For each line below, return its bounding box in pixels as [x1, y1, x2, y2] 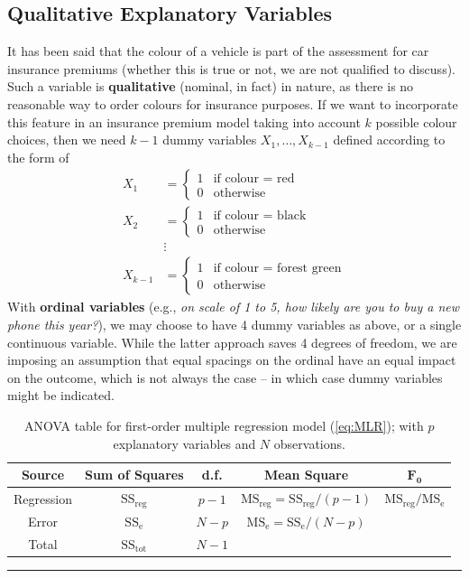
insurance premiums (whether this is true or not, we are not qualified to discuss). [7, 59, 455, 78]
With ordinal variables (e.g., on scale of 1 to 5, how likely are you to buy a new [7, 297, 460, 316]
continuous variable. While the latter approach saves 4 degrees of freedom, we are [7, 332, 457, 351]
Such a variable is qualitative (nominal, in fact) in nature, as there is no [7, 77, 414, 96]
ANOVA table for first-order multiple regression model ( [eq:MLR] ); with [24, 416, 424, 435]
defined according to [333, 130, 446, 149]
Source [21, 465, 65, 484]
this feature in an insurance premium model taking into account [7, 112, 361, 131]
